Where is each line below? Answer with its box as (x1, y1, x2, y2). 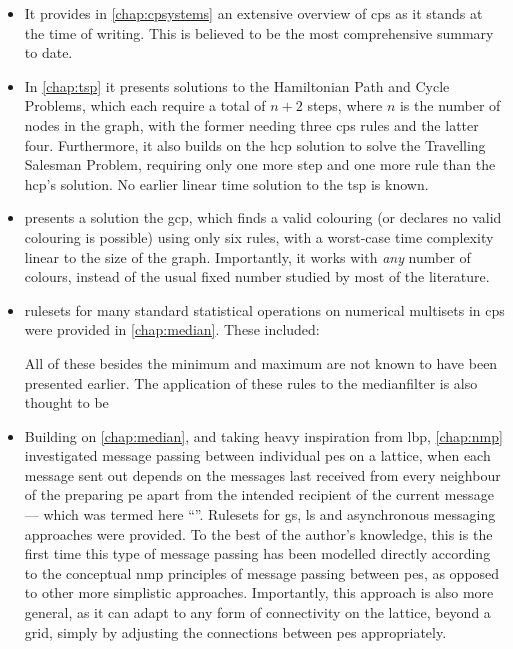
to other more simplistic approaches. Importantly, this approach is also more (24, 582, 494, 603)
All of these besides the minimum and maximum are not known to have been (24, 352, 498, 373)
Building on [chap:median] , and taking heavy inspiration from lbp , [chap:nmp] (24, 425, 503, 446)
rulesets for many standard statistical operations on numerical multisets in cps (24, 299, 505, 320)
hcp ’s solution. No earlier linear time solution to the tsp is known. (24, 173, 429, 194)
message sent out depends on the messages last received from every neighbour (24, 464, 501, 485)
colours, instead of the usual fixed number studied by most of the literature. (24, 266, 490, 287)
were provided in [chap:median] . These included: (24, 319, 320, 340)
